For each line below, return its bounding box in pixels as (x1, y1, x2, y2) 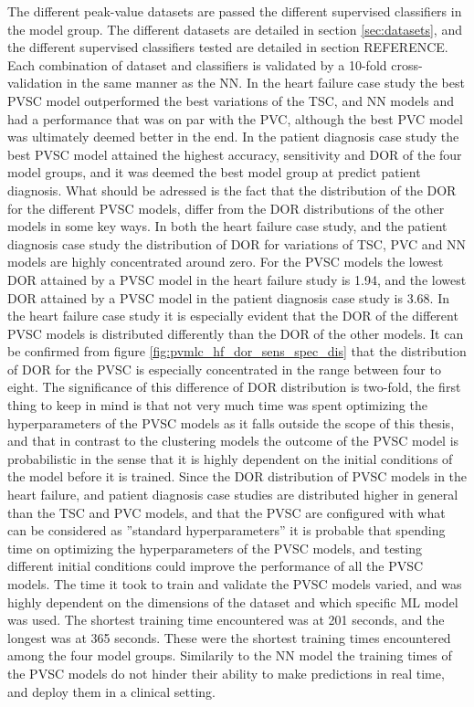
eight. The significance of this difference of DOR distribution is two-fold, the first (7, 377, 461, 396)
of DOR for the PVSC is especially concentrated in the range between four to (7, 359, 441, 378)
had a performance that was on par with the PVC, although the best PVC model (7, 109, 463, 128)
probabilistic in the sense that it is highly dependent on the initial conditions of (7, 448, 453, 468)
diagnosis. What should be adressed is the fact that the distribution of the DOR (7, 180, 457, 199)
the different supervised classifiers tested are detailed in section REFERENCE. (7, 37, 448, 57)
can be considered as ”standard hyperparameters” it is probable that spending (7, 521, 446, 540)
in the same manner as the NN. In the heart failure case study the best (66, 73, 465, 92)
